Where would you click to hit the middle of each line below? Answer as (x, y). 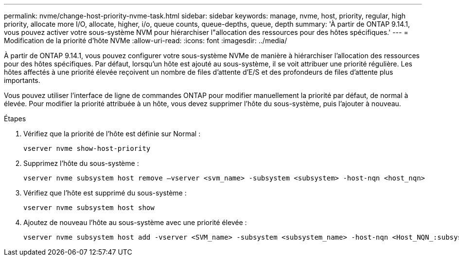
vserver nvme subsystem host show (89, 208)
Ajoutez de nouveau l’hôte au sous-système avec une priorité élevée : (135, 222)
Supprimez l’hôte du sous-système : (81, 163)
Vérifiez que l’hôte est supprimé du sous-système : (105, 193)
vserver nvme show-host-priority (87, 148)
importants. (22, 80)
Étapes (15, 119)
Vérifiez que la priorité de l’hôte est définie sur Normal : (112, 134)
